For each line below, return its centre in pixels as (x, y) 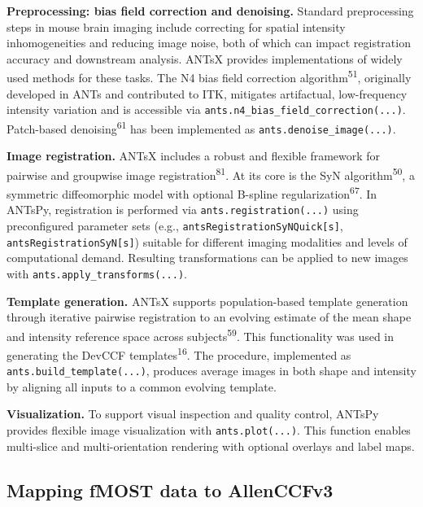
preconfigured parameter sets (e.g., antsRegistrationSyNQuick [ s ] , (175, 225)
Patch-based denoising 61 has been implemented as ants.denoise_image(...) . (201, 127)
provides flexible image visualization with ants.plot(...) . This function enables (209, 430)
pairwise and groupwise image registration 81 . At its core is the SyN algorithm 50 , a (211, 173)
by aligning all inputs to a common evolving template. (142, 386)
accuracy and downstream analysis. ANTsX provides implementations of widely (205, 58)
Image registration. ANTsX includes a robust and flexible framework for (194, 156)
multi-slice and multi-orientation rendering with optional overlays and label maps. (211, 446)
